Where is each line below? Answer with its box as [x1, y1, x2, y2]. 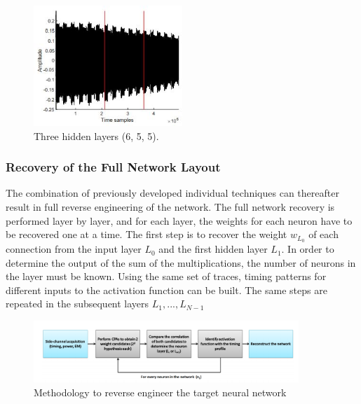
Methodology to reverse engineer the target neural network [34, 384, 287, 399]
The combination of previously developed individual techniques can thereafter [6, 186, 339, 200]
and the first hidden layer [158, 242, 268, 256]
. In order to [281, 242, 334, 256]
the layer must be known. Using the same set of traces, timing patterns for [6, 269, 327, 284]
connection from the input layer [6, 242, 142, 256]
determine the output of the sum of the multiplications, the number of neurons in [6, 255, 356, 270]
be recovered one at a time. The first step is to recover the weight [6, 227, 287, 242]
